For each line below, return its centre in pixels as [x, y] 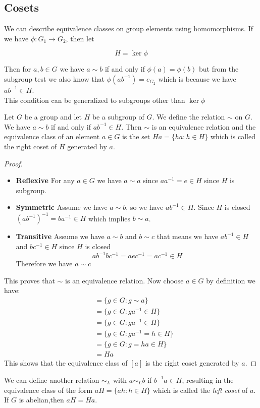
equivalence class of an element [52, 136]
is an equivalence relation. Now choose [124, 280]
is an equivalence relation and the [204, 126]
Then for [18, 69]
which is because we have [197, 78]
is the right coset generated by [192, 363]
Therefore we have [44, 264]
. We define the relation [189, 117]
